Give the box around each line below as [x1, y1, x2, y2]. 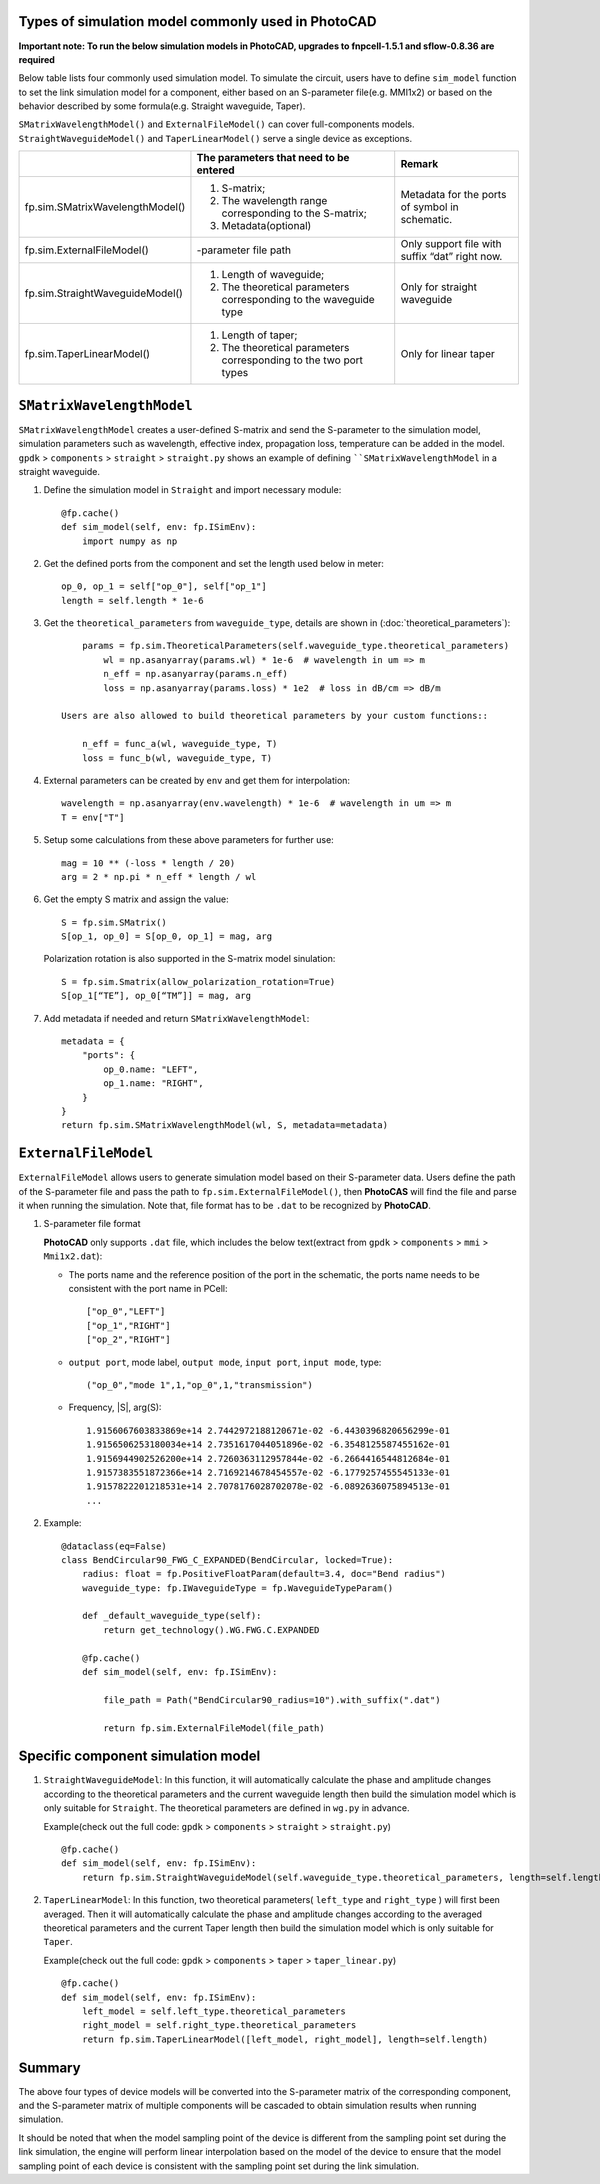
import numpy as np [81, 535, 178, 547]
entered [196, 163, 235, 177]
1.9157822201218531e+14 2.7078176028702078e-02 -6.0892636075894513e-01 [86, 1481, 450, 1492]
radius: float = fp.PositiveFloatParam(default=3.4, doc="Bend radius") [81, 1568, 447, 1580]
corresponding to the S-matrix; [221, 206, 367, 220]
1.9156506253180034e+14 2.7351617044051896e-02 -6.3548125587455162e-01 [86, 1439, 450, 1450]
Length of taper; [221, 328, 298, 342]
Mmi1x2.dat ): [43, 1250, 103, 1262]
